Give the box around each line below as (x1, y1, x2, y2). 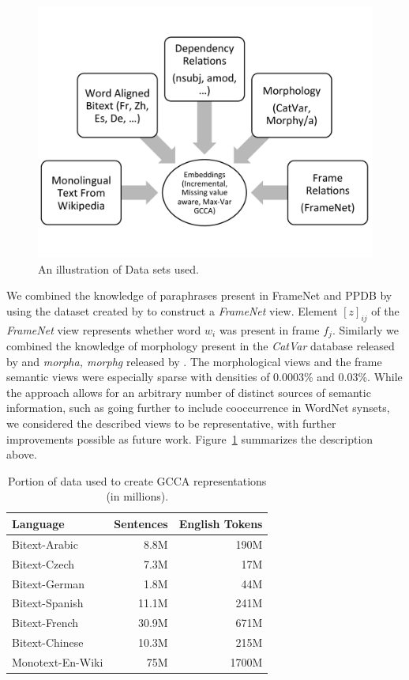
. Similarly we (332, 321, 399, 338)
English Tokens (178, 515, 263, 531)
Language (12, 515, 65, 531)
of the (371, 302, 400, 319)
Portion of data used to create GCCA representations (8, 472, 267, 489)
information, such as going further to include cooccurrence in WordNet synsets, (6, 399, 390, 416)
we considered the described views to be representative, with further (6, 415, 336, 431)
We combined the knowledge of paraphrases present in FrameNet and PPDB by (6, 287, 392, 304)
